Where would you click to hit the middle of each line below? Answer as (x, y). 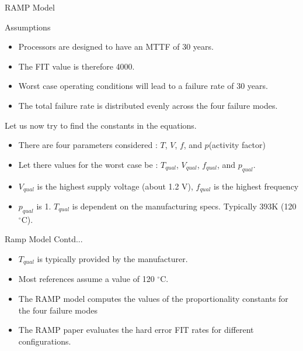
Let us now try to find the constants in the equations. (101, 125)
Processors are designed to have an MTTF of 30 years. (116, 47)
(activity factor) (237, 145)
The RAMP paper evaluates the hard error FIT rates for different (136, 330)
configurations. (45, 341)
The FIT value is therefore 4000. (76, 66)
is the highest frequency (256, 186)
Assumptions (28, 27)
